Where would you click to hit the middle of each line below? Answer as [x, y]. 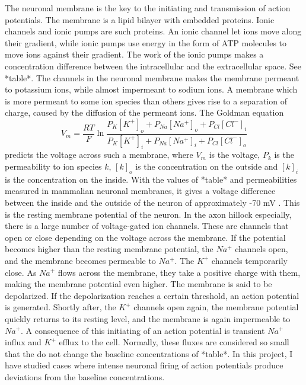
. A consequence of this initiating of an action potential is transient [143, 330]
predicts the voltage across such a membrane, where [99, 155]
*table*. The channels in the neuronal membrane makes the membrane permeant [152, 77]
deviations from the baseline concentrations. [85, 376]
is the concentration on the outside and [207, 166]
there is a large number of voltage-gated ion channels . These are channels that [147, 226]
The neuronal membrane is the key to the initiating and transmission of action [148, 8]
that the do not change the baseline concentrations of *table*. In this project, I [149, 353]
